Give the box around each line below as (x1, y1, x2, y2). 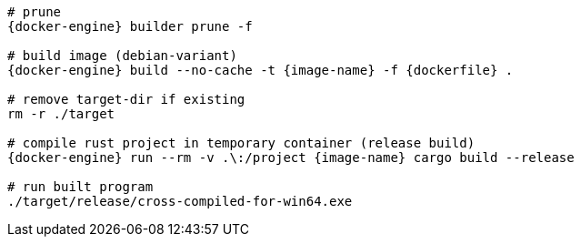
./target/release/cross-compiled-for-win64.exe (7, 194, 353, 208)
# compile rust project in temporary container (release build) (7, 136, 476, 150)
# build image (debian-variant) (7, 48, 237, 63)
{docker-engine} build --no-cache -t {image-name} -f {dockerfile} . (7, 63, 514, 77)
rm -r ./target (7, 107, 115, 121)
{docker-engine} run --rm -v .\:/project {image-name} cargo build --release (7, 150, 575, 165)
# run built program (7, 179, 154, 194)
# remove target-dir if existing (7, 92, 245, 107)
